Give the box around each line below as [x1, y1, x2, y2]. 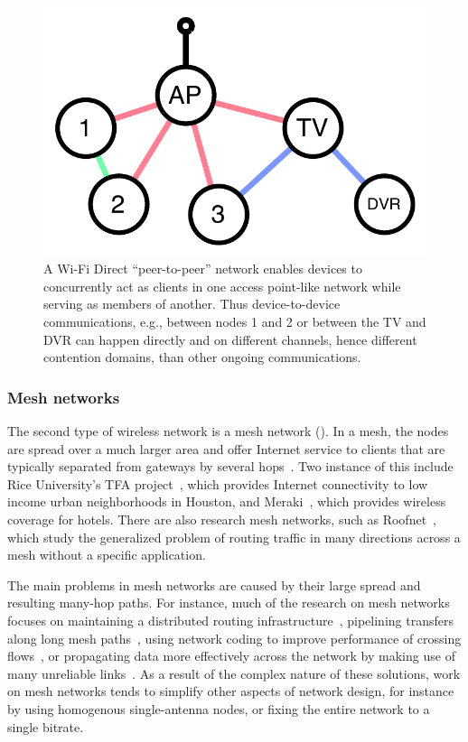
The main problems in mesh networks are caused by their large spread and [7, 575, 421, 594]
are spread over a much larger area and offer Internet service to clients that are [7, 439, 445, 458]
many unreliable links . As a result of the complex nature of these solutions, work [7, 663, 461, 682]
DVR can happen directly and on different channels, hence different [43, 329, 417, 348]
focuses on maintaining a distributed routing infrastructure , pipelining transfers [7, 610, 454, 629]
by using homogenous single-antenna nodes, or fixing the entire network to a [7, 699, 430, 718]
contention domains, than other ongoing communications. [43, 348, 361, 366]
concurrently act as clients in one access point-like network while [43, 276, 401, 295]
